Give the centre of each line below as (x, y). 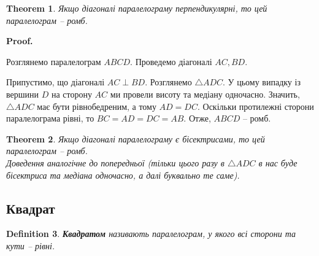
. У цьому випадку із (262, 82)
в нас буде (278, 162)
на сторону (71, 94)
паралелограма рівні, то (50, 118)
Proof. (20, 41)
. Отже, (197, 118)
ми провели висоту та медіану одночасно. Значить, (205, 94)
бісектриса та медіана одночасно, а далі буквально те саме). (123, 175)
